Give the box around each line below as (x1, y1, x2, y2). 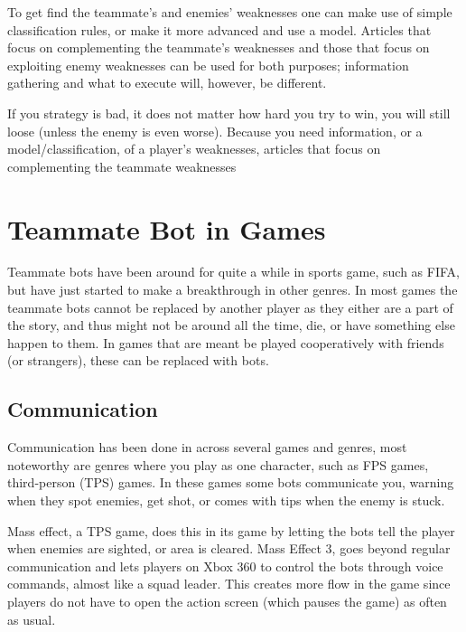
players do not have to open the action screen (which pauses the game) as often (7, 591, 447, 610)
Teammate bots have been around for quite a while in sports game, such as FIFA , (7, 262, 460, 281)
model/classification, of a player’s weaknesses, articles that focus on (7, 139, 381, 158)
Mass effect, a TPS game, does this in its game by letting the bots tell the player (7, 521, 455, 540)
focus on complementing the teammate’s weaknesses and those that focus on (7, 38, 430, 57)
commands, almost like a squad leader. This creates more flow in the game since (7, 574, 451, 593)
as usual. (7, 609, 56, 628)
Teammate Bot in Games (7, 210, 326, 247)
